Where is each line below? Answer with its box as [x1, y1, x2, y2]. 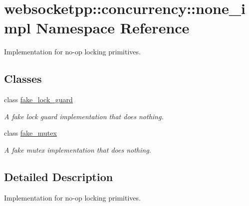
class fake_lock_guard [4, 94, 73, 105]
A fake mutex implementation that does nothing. [4, 144, 151, 155]
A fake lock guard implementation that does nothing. [4, 111, 164, 121]
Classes [4, 71, 42, 86]
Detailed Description [4, 169, 113, 184]
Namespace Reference [36, 17, 190, 38]
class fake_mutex [4, 128, 57, 138]
